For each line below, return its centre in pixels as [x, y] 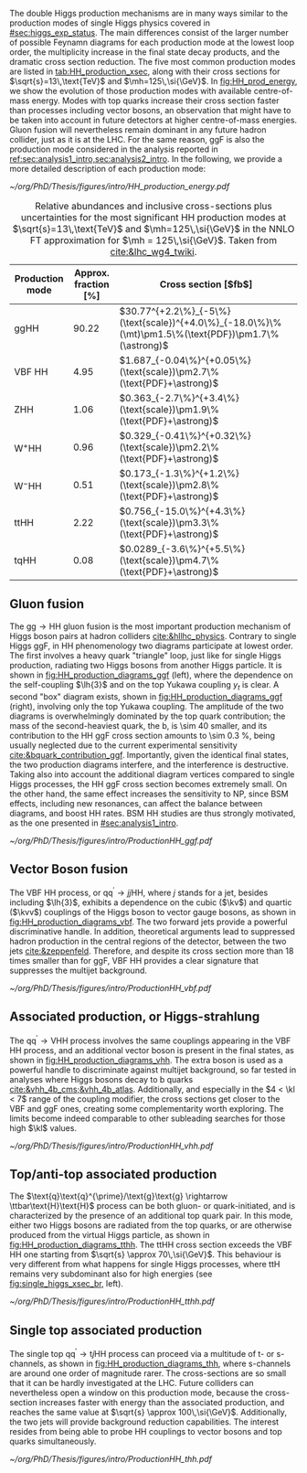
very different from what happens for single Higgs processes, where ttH [145, 1265]
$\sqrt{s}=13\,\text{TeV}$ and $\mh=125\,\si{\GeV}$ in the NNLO [153, 229]
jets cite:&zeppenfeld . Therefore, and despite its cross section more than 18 [152, 951]
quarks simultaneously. [53, 1441]
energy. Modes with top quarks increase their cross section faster [155, 101]
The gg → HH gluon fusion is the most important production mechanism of [150, 626]
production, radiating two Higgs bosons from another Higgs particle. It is [146, 665]
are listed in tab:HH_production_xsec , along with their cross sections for [145, 71]
